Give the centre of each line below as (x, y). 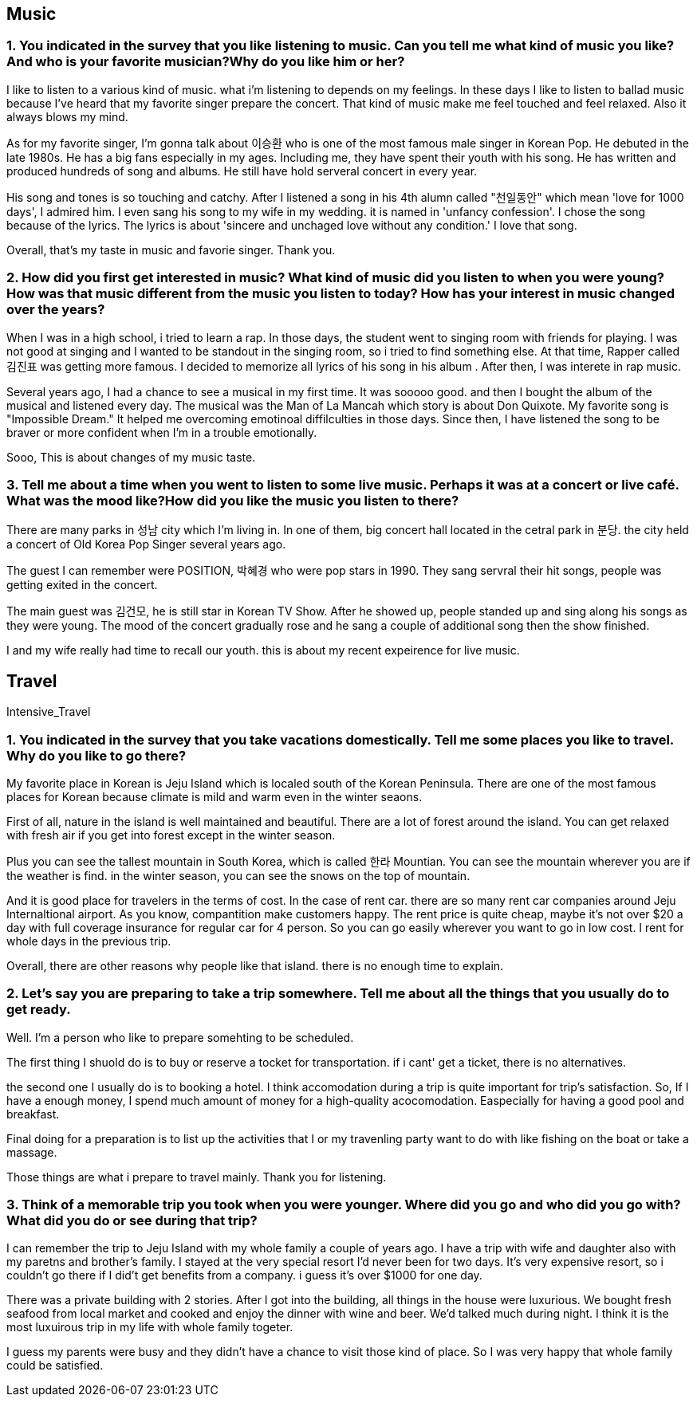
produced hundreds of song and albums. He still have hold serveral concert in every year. (242, 171)
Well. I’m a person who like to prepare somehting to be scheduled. (180, 1037)
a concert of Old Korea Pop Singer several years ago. (146, 544)
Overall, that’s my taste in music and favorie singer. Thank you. (171, 250)
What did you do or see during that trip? (132, 1221)
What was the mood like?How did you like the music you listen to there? (233, 500)
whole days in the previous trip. (89, 941)
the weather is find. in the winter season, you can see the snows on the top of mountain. (238, 875)
